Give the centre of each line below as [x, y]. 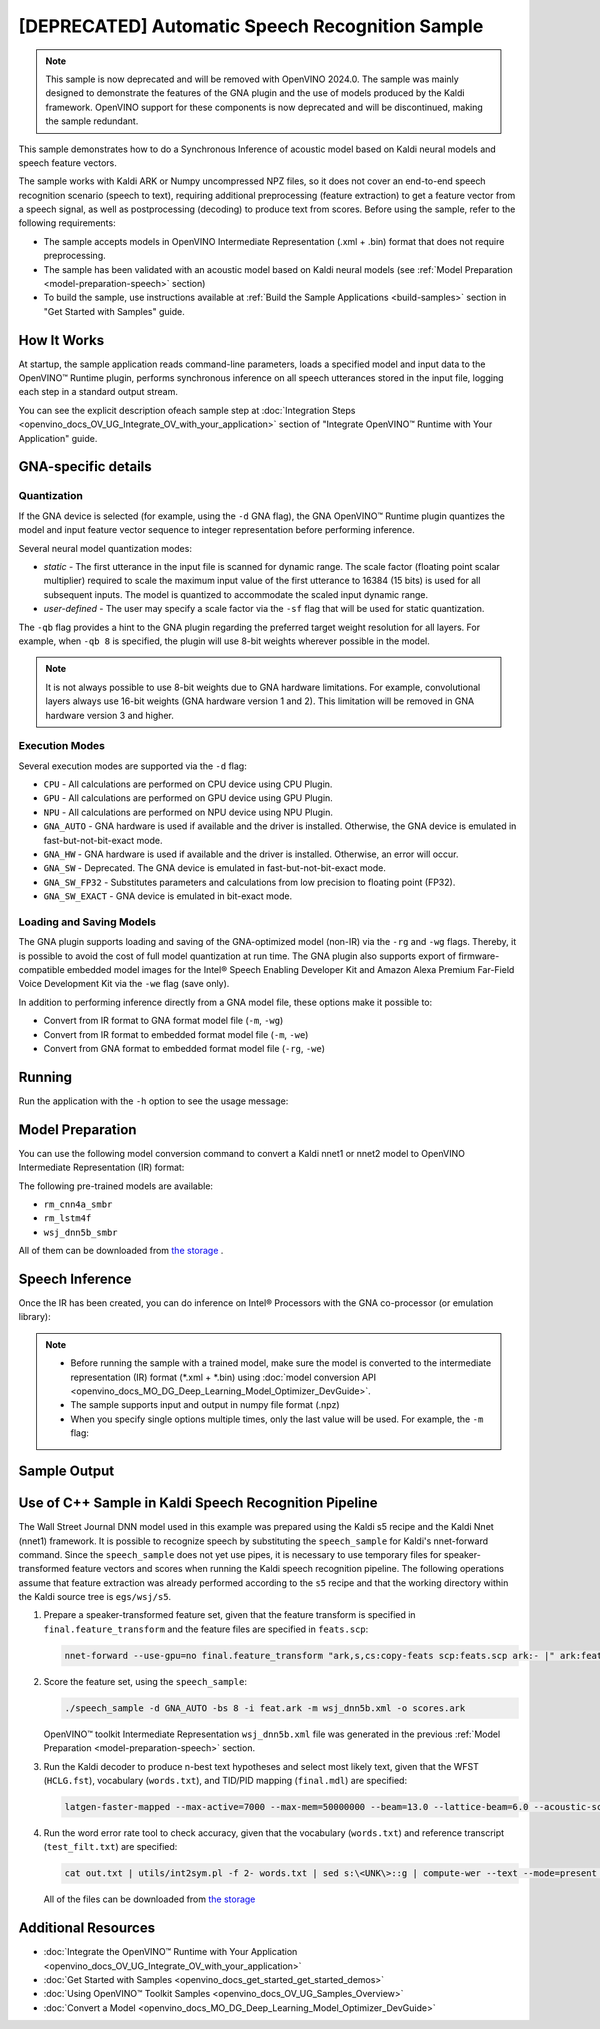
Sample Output [66, 1471]
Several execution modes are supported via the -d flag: [132, 766]
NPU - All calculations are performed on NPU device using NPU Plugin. [188, 812]
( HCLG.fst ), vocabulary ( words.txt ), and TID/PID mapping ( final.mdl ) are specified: [225, 1780]
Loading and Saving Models [87, 922]
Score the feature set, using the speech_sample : [145, 1681]
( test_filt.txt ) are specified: [110, 1847]
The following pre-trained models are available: [116, 1186]
